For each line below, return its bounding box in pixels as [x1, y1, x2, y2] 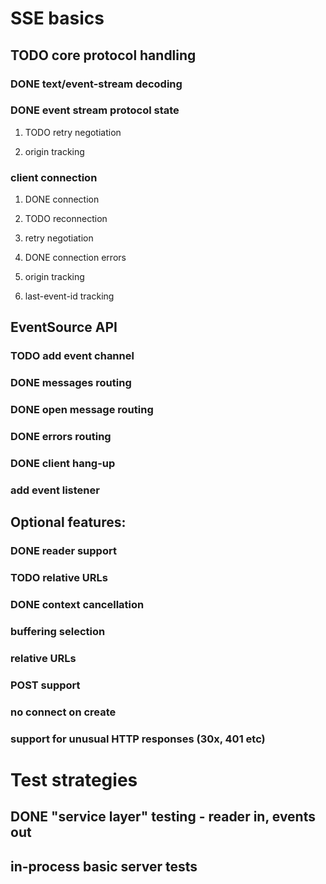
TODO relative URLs [10, 571, 108, 585]
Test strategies [10, 768, 138, 791]
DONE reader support [10, 544, 117, 558]
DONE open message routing [10, 403, 154, 417]
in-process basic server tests [10, 858, 198, 875]
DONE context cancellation [10, 598, 145, 612]
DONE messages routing [10, 376, 132, 390]
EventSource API [10, 319, 118, 336]
